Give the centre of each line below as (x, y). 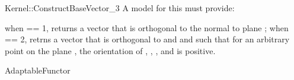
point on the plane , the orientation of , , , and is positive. (110, 50)
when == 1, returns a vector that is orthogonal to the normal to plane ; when (147, 27)
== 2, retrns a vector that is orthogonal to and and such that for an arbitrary (147, 39)
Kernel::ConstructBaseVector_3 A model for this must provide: (120, 8)
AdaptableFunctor (38, 70)
